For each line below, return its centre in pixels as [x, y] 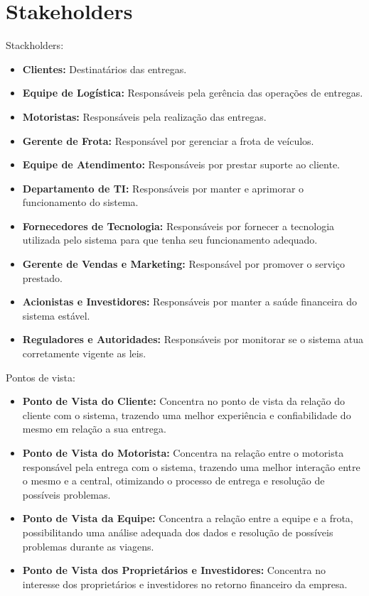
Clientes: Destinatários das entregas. [105, 69]
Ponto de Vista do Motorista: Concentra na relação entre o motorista [183, 453]
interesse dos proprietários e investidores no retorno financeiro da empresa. [185, 584]
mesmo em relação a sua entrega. [94, 429]
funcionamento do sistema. [80, 202]
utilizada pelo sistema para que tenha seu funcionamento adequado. [170, 240]
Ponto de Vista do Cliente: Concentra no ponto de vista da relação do [183, 401]
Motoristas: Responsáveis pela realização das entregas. [144, 116]
